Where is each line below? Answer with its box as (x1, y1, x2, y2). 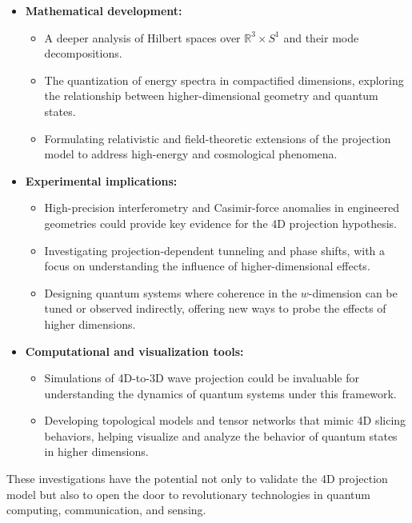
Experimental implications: (25, 172, 178, 189)
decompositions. (44, 45, 122, 62)
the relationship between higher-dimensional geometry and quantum (44, 87, 378, 104)
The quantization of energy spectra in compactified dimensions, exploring (44, 71, 404, 88)
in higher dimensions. (44, 443, 149, 460)
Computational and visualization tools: (25, 342, 244, 359)
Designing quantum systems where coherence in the (44, 284, 298, 301)
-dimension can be (308, 284, 398, 301)
